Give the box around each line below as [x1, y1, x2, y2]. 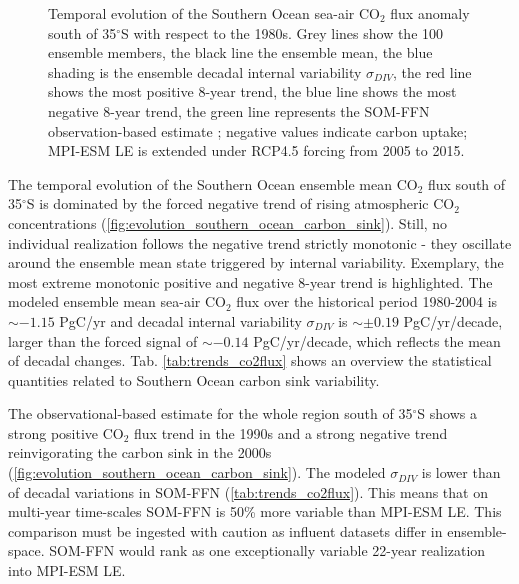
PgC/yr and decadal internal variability [59, 310, 302, 331]
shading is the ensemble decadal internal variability [48, 61, 362, 82]
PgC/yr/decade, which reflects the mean [253, 330, 501, 351]
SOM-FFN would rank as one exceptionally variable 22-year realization [49, 540, 486, 561]
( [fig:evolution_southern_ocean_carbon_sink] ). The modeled [8, 462, 386, 483]
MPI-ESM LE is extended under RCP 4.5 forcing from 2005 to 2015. [48, 140, 465, 161]
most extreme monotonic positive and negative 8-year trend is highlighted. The [8, 271, 493, 292]
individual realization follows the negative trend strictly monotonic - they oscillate [8, 232, 512, 253]
